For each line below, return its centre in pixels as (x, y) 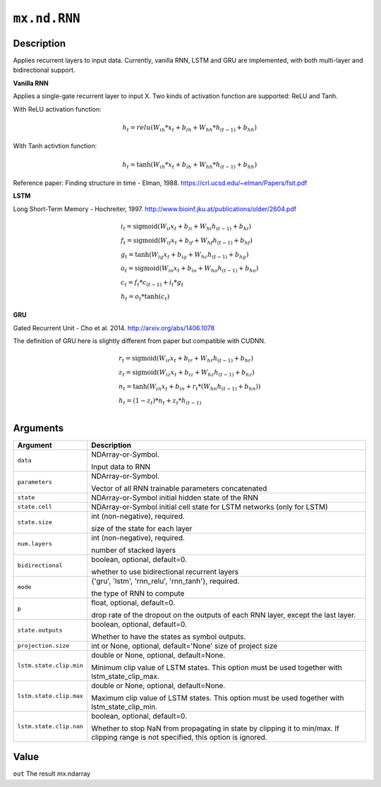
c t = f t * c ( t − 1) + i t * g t (152, 283)
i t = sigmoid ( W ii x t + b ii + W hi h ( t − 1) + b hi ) (186, 227)
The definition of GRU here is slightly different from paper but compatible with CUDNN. (139, 341)
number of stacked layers (133, 550)
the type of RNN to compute (138, 593)
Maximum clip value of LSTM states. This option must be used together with (217, 697)
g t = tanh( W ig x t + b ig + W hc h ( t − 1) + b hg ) (185, 256)
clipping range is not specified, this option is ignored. (179, 737)
